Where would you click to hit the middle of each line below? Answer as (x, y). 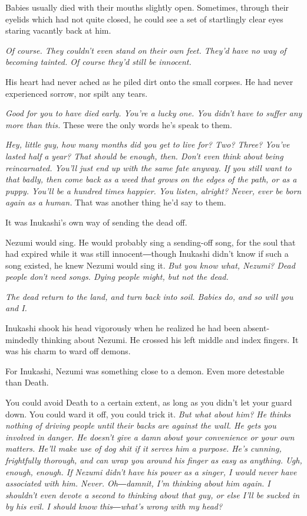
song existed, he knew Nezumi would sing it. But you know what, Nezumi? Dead (150, 265)
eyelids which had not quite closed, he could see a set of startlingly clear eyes (144, 19)
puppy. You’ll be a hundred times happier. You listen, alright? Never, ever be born (153, 190)
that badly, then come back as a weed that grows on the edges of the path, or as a (151, 179)
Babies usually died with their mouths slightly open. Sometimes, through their (147, 7)
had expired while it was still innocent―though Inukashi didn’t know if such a (147, 254)
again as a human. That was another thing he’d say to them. (116, 202)
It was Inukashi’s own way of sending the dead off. (96, 222)
